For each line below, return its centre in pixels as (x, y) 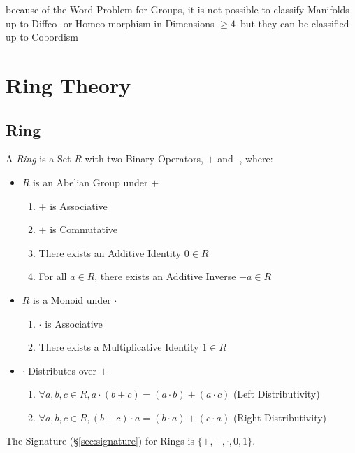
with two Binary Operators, (144, 159)
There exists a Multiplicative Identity (119, 347)
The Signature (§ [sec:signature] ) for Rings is (100, 441)
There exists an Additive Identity (110, 252)
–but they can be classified (292, 23)
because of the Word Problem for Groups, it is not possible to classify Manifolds (177, 9)
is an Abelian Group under (90, 182)
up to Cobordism (42, 37)
